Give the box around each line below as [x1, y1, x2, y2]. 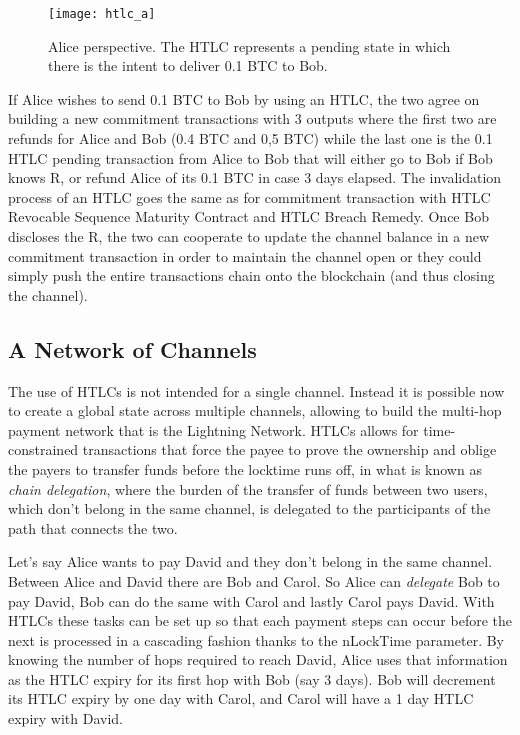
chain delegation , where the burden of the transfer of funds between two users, [8, 478, 488, 499]
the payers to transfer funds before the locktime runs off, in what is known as [8, 458, 482, 479]
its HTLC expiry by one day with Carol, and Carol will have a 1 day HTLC [8, 688, 474, 709]
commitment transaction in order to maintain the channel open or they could [8, 245, 482, 266]
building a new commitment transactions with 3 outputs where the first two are [8, 108, 497, 129]
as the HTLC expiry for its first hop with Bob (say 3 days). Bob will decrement [8, 668, 496, 689]
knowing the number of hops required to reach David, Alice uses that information [8, 649, 508, 670]
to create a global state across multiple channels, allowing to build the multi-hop [8, 400, 502, 421]
